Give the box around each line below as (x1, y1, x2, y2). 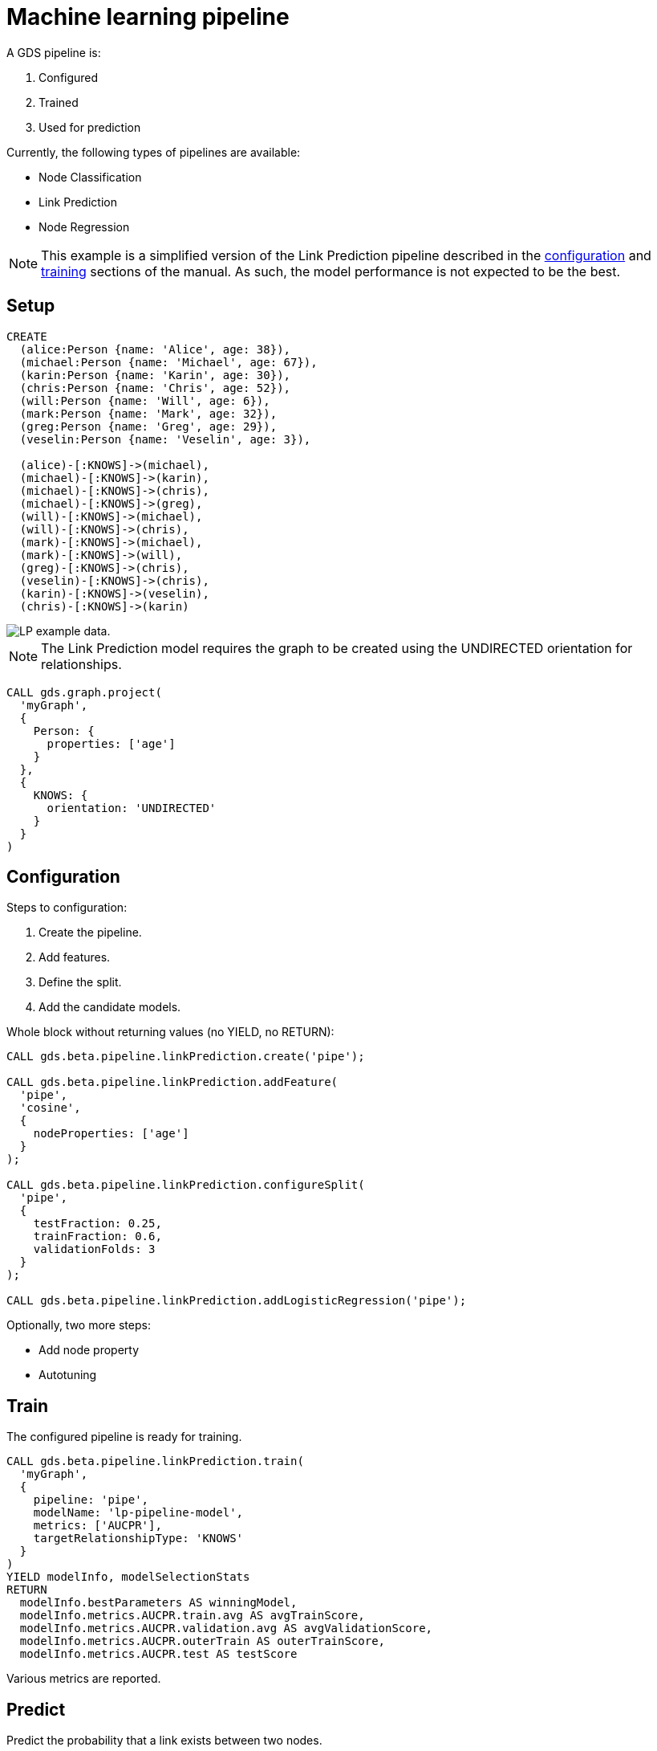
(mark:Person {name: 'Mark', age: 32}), (19, 406, 278, 420)
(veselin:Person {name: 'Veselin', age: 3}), (19, 432, 311, 446)
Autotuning (39, 1368, 97, 1382)
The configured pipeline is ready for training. (6, 1430, 242, 1444)
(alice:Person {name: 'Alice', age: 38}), (19, 342, 291, 356)
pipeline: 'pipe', (33, 1493, 149, 1507)
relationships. (41, 655, 122, 672)
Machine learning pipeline (6, 3, 290, 31)
